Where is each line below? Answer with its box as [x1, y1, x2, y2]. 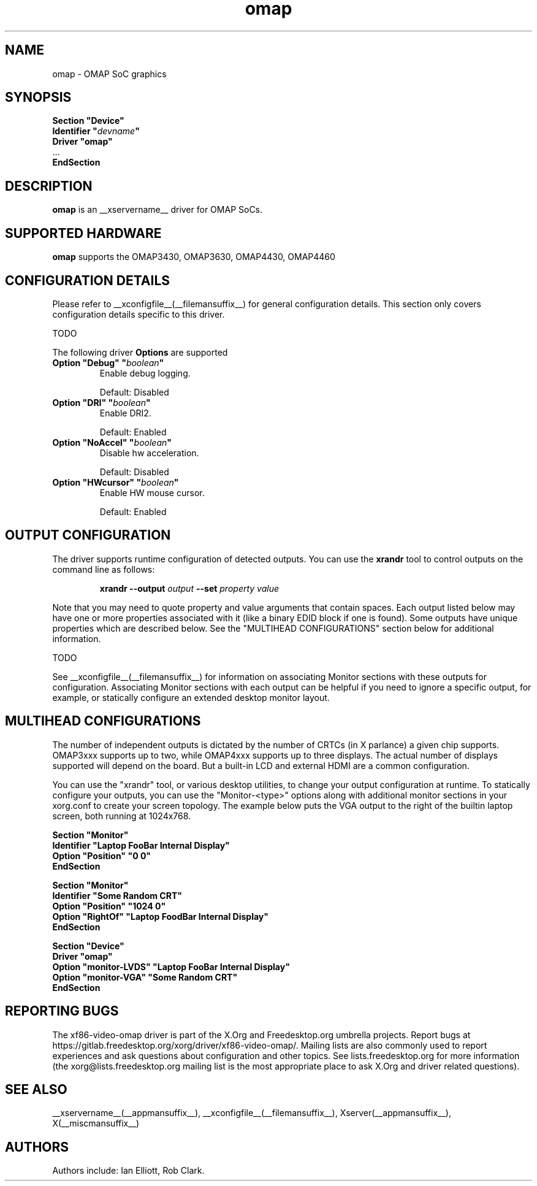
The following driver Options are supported [52, 346, 228, 358]
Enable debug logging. [99, 367, 191, 378]
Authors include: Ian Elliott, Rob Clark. [52, 1165, 205, 1176]
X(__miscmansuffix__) [52, 1118, 140, 1129]
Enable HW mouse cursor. [99, 487, 205, 498]
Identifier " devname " [52, 126, 140, 137]
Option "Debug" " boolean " [52, 357, 164, 368]
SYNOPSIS [5, 90, 72, 105]
